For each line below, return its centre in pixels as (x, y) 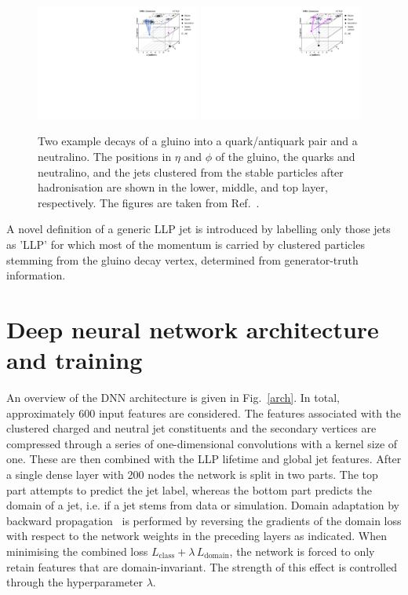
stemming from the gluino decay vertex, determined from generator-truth (182, 259)
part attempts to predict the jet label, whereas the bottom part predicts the (189, 489)
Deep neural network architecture (193, 329)
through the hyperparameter (75, 582)
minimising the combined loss (77, 551)
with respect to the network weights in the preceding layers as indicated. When (197, 536)
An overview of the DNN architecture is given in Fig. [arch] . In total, (173, 398)
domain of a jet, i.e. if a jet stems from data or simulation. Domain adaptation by (203, 505)
